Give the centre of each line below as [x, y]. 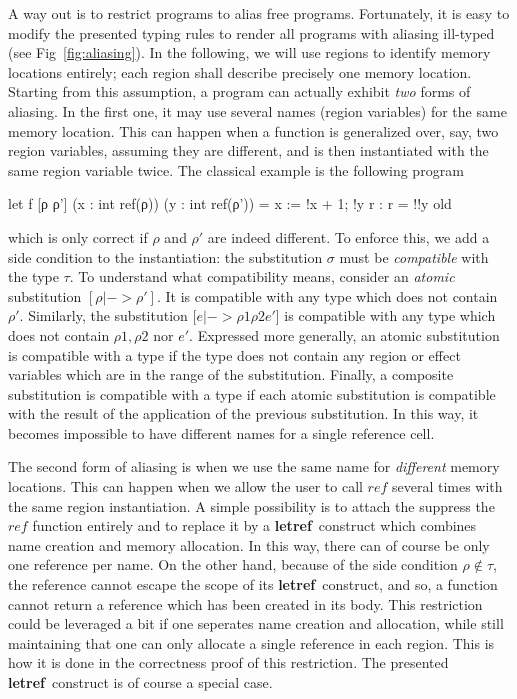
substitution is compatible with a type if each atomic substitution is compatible [252, 393]
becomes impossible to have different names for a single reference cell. [221, 432]
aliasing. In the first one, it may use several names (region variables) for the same [257, 110]
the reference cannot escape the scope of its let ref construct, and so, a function [253, 584]
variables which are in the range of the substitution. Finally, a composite [231, 374]
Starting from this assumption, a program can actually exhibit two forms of [239, 91]
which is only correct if [78, 236]
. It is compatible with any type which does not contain [327, 295]
